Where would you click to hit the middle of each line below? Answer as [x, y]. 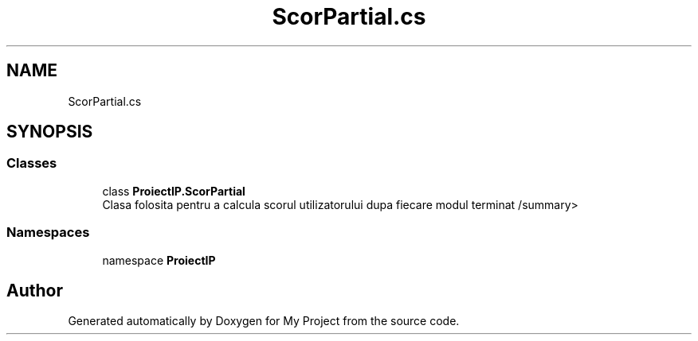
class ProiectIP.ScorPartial [174, 191]
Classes [32, 163]
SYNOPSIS [50, 132]
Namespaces [48, 232]
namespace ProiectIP [159, 260]
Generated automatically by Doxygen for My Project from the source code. [264, 321]
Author [35, 290]
